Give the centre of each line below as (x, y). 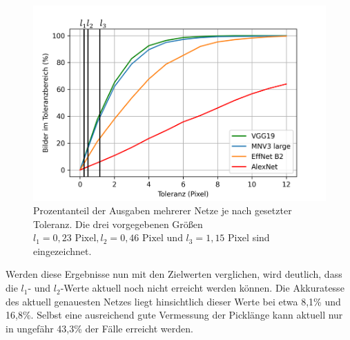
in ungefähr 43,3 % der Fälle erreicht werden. (99, 328)
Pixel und (163, 239)
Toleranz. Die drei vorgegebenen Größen (118, 224)
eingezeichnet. (62, 251)
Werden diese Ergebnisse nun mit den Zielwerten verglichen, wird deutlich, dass (174, 274)
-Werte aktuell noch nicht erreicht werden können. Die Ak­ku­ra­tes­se (202, 288)
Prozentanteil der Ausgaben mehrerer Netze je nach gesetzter (163, 210)
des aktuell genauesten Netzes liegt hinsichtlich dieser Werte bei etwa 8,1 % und (173, 301)
